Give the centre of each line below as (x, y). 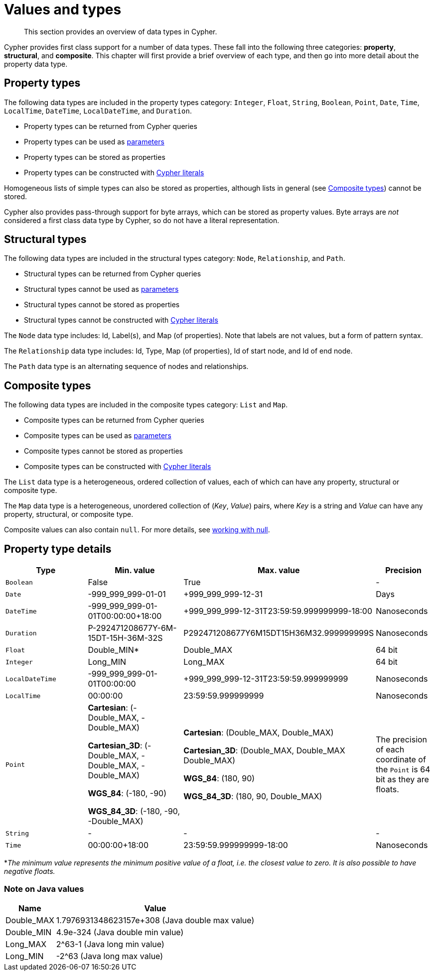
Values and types (63, 9)
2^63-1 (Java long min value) (110, 944)
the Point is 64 (403, 770)
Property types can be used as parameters (94, 141)
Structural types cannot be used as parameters (101, 289)
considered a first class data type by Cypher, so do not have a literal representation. (142, 220)
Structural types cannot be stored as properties (102, 305)
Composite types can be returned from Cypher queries (114, 420)
